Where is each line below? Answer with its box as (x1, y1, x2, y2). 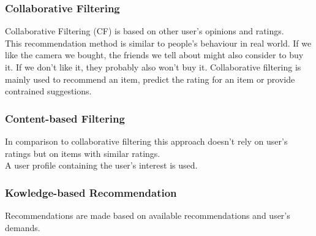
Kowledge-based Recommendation (5, 185, 177, 200)
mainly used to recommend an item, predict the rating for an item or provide (5, 72, 295, 85)
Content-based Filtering (5, 110, 125, 126)
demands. (5, 221, 40, 234)
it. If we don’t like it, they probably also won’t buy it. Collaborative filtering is (5, 61, 301, 73)
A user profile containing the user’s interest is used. (5, 159, 198, 172)
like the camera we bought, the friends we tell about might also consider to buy (5, 48, 304, 61)
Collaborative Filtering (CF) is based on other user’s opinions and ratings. (5, 25, 284, 37)
